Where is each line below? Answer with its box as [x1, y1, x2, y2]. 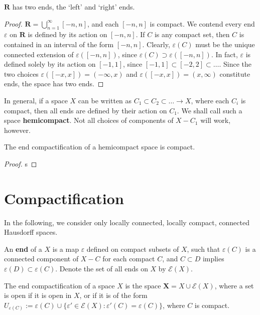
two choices [4, 68, 39, 79]
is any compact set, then [154, 29, 230, 40]
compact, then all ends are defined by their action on [4, 105, 167, 115]
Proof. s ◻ [4, 158, 37, 169]
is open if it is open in [4, 290, 72, 300]
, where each [191, 95, 229, 105]
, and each [87, 18, 119, 29]
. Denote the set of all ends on [55, 263, 148, 274]
